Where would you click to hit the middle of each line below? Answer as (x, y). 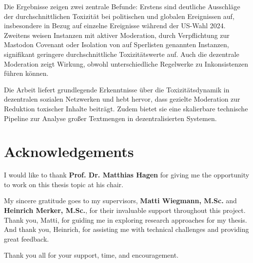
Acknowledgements (69, 151)
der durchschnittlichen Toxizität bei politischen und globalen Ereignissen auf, (119, 16)
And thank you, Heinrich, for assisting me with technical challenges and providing (126, 229)
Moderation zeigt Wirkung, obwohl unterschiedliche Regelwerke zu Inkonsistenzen (126, 63)
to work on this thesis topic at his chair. (64, 184)
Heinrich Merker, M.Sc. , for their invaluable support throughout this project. (125, 210)
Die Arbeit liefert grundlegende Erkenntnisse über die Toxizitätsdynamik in (117, 89)
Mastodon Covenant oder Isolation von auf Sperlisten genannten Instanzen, (117, 44)
